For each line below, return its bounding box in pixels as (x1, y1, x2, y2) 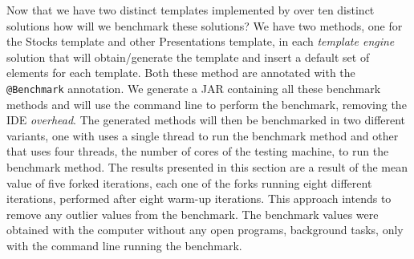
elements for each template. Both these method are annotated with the (6, 64, 355, 81)
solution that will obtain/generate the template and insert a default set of (6, 48, 370, 65)
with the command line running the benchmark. (6, 237, 242, 253)
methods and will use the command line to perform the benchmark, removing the (6, 95, 407, 112)
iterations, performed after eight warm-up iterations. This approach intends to (6, 190, 392, 207)
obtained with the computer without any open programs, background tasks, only (6, 221, 404, 238)
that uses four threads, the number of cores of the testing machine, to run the (6, 143, 389, 160)
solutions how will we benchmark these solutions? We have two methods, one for (6, 17, 403, 34)
